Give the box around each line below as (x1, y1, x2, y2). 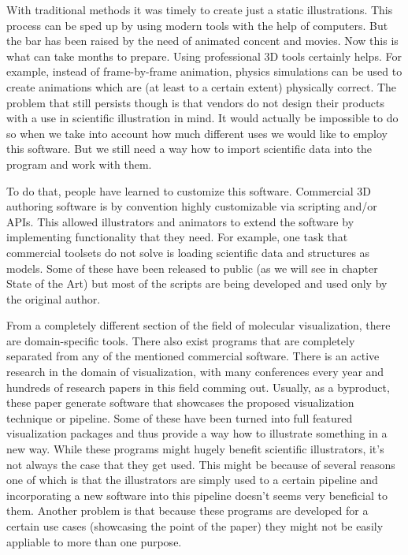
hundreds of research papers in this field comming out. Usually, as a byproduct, (6, 378, 390, 395)
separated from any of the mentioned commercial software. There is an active (6, 348, 380, 364)
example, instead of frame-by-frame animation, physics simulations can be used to (6, 63, 402, 80)
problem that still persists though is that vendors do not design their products (6, 94, 384, 110)
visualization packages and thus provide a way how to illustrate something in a (6, 425, 388, 441)
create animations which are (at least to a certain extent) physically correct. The (6, 78, 397, 95)
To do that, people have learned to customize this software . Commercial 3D (6, 182, 371, 199)
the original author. (6, 290, 101, 307)
